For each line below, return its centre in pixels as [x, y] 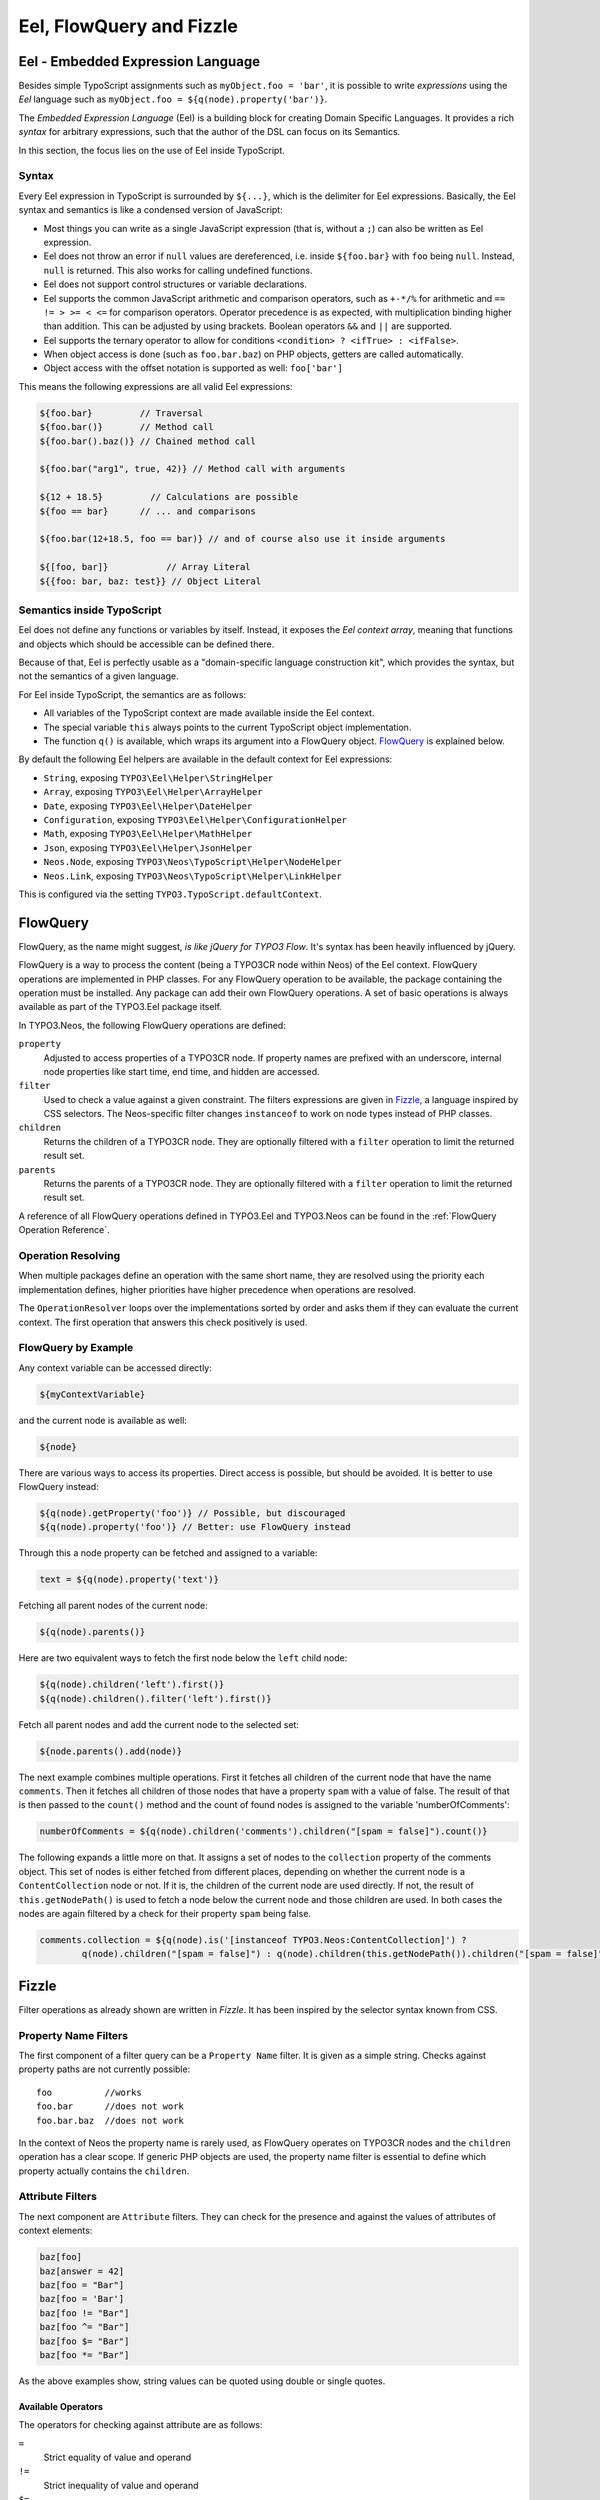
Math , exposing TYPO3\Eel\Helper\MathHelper [148, 834]
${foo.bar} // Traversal [121, 413]
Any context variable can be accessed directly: [115, 1367]
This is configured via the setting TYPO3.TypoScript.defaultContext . [170, 894]
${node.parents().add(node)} [111, 1751]
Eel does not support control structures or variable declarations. [175, 284]
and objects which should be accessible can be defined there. [146, 644]
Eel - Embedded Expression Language [139, 61]
